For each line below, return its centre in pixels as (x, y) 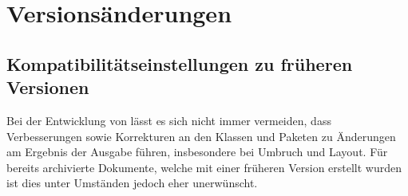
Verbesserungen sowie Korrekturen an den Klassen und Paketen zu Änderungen (201, 136)
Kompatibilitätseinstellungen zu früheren (180, 63)
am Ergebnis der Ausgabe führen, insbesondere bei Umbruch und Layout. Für (197, 152)
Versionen (48, 87)
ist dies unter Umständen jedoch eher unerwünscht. (132, 183)
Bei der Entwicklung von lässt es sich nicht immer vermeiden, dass (169, 120)
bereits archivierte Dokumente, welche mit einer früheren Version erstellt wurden (204, 167)
